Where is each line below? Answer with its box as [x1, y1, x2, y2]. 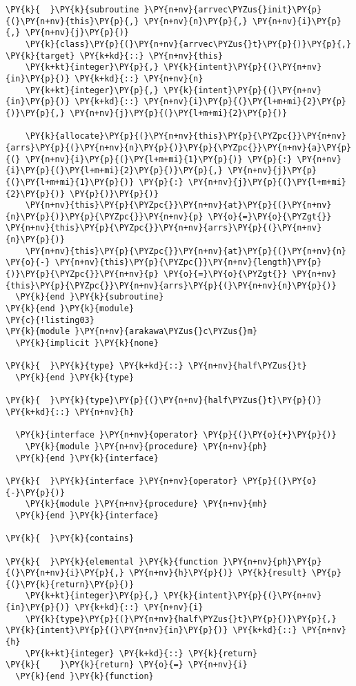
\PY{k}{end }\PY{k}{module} [6, 304, 135, 314]
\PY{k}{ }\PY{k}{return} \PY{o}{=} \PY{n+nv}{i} [6, 660, 248, 670]
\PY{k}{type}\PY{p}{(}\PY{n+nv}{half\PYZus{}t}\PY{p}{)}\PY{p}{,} [25, 614, 337, 624]
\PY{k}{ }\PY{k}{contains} [6, 533, 135, 544]
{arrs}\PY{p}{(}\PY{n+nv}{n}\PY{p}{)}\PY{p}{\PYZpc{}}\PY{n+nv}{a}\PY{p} [6, 142, 352, 153]
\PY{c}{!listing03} [6, 315, 95, 325]
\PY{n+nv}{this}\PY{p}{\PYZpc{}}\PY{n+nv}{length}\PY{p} [55, 257, 322, 268]
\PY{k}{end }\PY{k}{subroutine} [15, 292, 164, 302]
